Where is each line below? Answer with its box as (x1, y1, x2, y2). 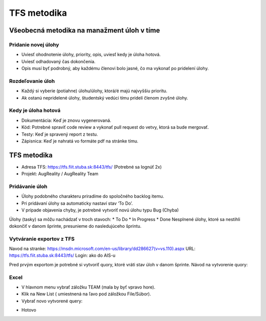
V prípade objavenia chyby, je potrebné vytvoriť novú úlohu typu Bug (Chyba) (21, 207, 179, 213)
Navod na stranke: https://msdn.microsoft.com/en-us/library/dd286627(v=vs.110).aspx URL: (9, 246, 196, 251)
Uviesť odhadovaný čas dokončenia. (21, 58, 96, 64)
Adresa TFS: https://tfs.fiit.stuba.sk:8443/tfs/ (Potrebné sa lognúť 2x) (21, 164, 162, 170)
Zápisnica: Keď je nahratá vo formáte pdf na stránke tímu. (21, 138, 138, 144)
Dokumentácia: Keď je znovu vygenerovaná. (21, 117, 112, 123)
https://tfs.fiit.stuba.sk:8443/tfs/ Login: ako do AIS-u (9, 252, 116, 258)
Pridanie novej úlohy (9, 41, 59, 48)
